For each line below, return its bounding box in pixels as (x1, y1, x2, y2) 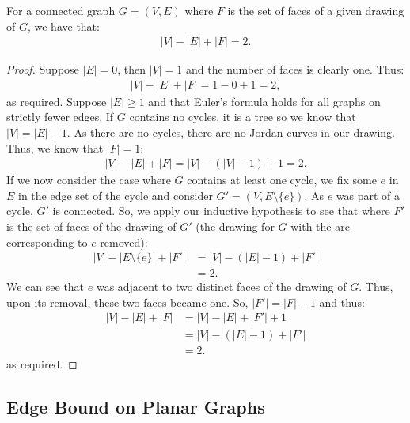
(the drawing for (196, 218, 275, 235)
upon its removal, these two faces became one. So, (6, 293, 249, 310)
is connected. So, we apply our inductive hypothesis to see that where (52, 202, 390, 219)
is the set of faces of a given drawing (227, 2, 404, 18)
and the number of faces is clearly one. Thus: (185, 61, 404, 77)
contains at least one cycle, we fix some (187, 172, 377, 188)
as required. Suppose (6, 93, 107, 109)
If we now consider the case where (6, 172, 171, 188)
